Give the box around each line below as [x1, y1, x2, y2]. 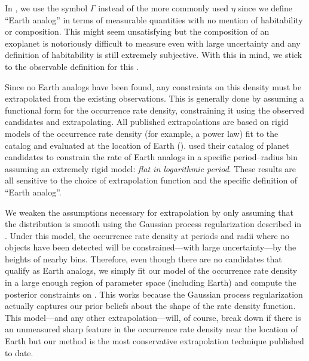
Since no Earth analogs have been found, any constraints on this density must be [5, 80, 302, 93]
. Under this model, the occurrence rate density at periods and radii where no [5, 229, 290, 241]
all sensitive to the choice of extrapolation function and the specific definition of [5, 174, 298, 186]
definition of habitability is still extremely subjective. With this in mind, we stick [5, 48, 302, 61]
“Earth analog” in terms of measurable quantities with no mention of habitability [5, 13, 303, 26]
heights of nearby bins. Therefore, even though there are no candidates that [5, 252, 282, 265]
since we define [238, 2, 293, 14]
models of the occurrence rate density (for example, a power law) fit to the [5, 127, 279, 139]
